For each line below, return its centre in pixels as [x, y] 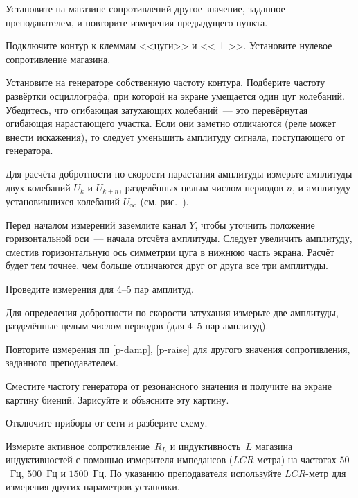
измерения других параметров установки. [93, 487]
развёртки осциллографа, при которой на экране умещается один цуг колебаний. [175, 95]
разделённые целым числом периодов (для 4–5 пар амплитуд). [137, 326]
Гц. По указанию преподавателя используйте [187, 473]
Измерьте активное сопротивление [78, 446]
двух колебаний [38, 187]
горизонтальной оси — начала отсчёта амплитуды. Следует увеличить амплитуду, [179, 238]
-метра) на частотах [295, 460]
